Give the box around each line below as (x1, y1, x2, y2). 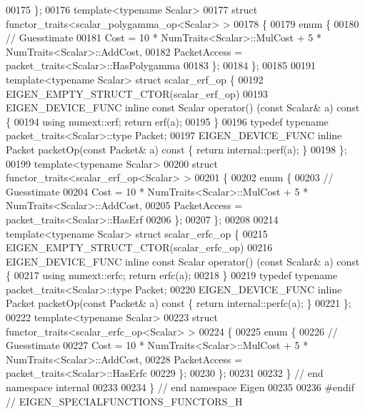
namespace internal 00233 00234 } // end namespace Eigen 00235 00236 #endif (6, 380, 355, 395)
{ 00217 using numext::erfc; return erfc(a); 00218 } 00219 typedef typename (6, 268, 338, 283)
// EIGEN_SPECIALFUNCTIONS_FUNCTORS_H (6, 393, 243, 408)
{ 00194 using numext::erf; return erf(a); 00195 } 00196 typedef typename (6, 113, 329, 128)
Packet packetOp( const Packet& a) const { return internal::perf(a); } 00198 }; (6, 141, 347, 156)
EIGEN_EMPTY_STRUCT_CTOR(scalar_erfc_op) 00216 (6, 240, 273, 255)
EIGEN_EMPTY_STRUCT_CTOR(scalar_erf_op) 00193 (6, 86, 268, 101)
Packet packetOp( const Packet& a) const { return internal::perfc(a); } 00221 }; (6, 296, 351, 310)
